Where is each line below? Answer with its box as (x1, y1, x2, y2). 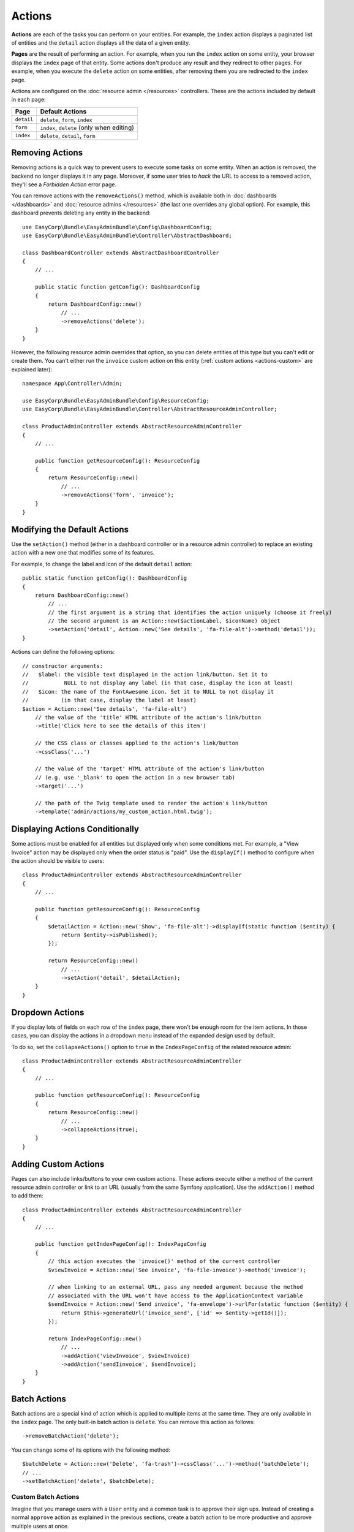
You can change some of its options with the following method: (11, 1446, 171, 1454)
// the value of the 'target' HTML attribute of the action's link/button (34, 765, 265, 772)
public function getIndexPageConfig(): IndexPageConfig (34, 1241, 206, 1248)
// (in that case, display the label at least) (22, 697, 197, 704)
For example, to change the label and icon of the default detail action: (11, 560, 192, 567)
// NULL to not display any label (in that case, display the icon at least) (22, 680, 294, 686)
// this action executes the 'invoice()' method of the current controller (48, 1258, 281, 1265)
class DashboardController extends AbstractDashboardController (22, 249, 220, 256)
